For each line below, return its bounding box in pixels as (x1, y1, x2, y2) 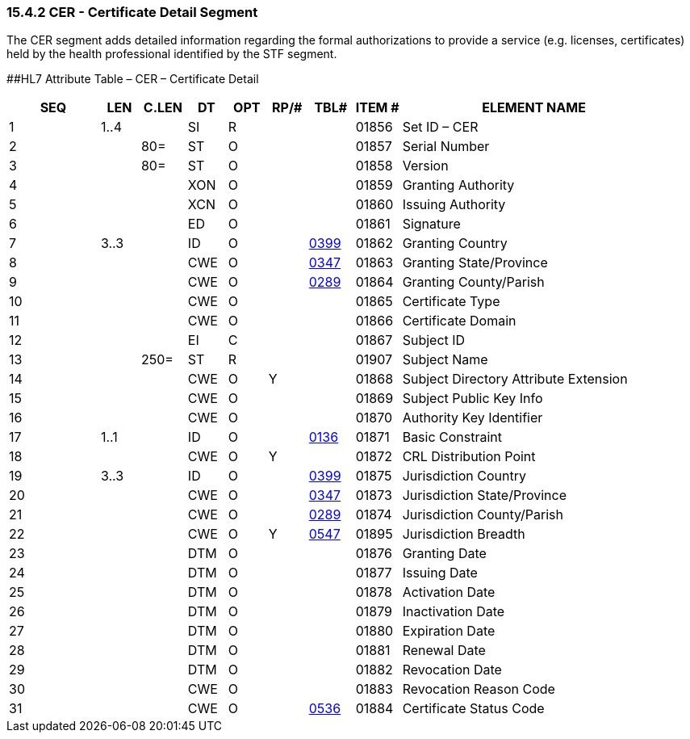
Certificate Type (402, 293, 500, 310)
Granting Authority (402, 177, 515, 194)
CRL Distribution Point (402, 448, 536, 465)
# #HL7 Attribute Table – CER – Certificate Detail (6, 72, 259, 86)
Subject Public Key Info (402, 390, 543, 407)
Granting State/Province (402, 254, 548, 271)
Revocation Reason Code (402, 681, 555, 698)
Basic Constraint (402, 429, 503, 446)
